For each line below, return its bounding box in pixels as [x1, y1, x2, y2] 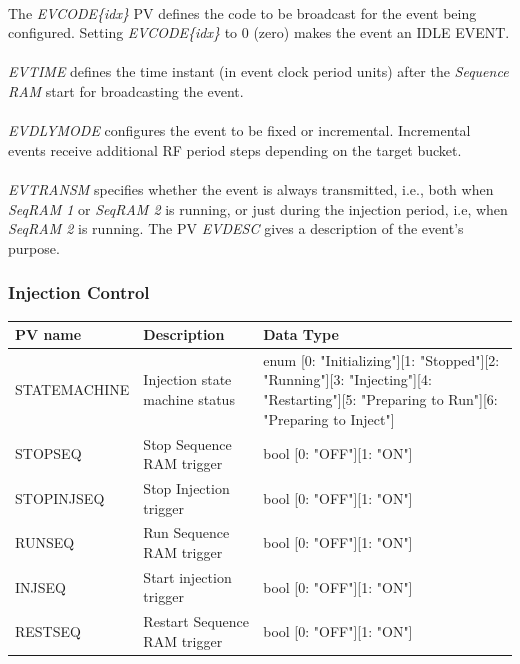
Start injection [143, 566, 232, 587]
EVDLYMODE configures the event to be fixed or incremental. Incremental [8, 120, 471, 141]
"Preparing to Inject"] [263, 408, 395, 429]
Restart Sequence [143, 611, 250, 632]
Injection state [143, 369, 232, 390]
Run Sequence [143, 522, 230, 543]
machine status [143, 389, 235, 410]
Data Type [263, 324, 339, 345]
